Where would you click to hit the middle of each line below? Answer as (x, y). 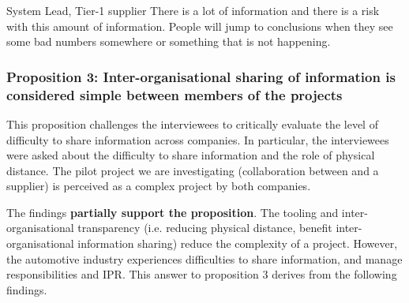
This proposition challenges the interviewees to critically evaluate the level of (192, 123)
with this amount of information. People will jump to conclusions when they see (200, 26)
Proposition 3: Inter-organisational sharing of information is (201, 76)
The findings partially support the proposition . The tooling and (173, 212)
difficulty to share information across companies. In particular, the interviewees (198, 139)
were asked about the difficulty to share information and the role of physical (191, 155)
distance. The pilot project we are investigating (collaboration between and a (193, 170)
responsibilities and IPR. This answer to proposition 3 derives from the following (202, 274)
